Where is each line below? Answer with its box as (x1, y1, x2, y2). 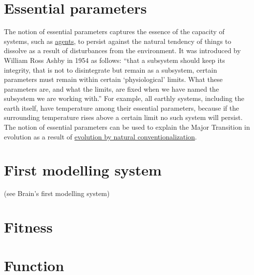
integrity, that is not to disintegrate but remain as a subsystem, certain (4, 64, 217, 75)
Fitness (4, 217, 53, 237)
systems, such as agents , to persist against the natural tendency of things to (4, 36, 232, 46)
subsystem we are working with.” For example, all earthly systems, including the (4, 93, 244, 103)
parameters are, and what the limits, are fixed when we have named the (4, 83, 219, 94)
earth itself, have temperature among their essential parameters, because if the (4, 102, 239, 113)
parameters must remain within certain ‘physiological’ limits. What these (4, 74, 223, 84)
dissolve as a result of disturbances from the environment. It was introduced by (4, 45, 241, 56)
